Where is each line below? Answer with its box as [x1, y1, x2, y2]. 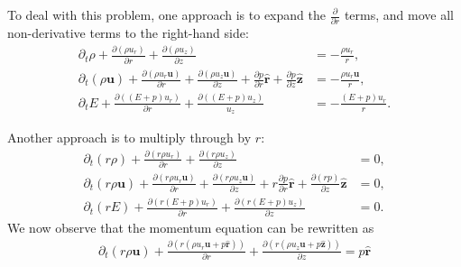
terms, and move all [344, 5, 454, 23]
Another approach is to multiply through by [7, 127, 252, 146]
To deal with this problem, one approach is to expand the [7, 5, 326, 23]
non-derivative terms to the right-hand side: [7, 23, 249, 42]
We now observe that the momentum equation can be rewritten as [7, 217, 374, 236]
